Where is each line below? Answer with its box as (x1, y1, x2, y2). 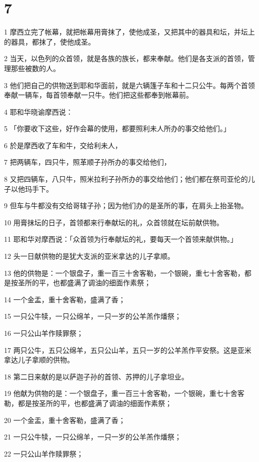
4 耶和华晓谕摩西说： (4, 106, 73, 117)
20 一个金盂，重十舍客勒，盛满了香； (4, 414, 125, 425)
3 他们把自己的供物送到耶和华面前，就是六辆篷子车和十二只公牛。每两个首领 (4, 80, 255, 90)
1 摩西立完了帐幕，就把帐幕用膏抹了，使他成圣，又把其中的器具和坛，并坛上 (4, 27, 255, 37)
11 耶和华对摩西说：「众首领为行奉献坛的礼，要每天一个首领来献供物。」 (4, 234, 237, 244)
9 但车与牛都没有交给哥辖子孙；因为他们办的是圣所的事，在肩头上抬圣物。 (4, 200, 248, 211)
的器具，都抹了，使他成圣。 (4, 36, 95, 47)
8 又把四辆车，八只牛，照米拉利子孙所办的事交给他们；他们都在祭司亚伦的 (4, 174, 248, 184)
